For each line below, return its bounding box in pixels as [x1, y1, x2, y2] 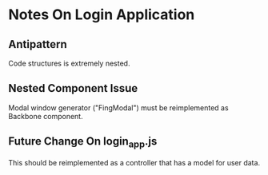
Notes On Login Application [8, 6, 195, 24]
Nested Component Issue [8, 82, 138, 95]
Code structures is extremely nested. [8, 58, 130, 68]
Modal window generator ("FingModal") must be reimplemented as [8, 102, 230, 113]
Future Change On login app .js [8, 134, 158, 150]
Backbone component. [8, 111, 83, 121]
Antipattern [8, 38, 68, 51]
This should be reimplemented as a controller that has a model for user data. [8, 157, 261, 167]
